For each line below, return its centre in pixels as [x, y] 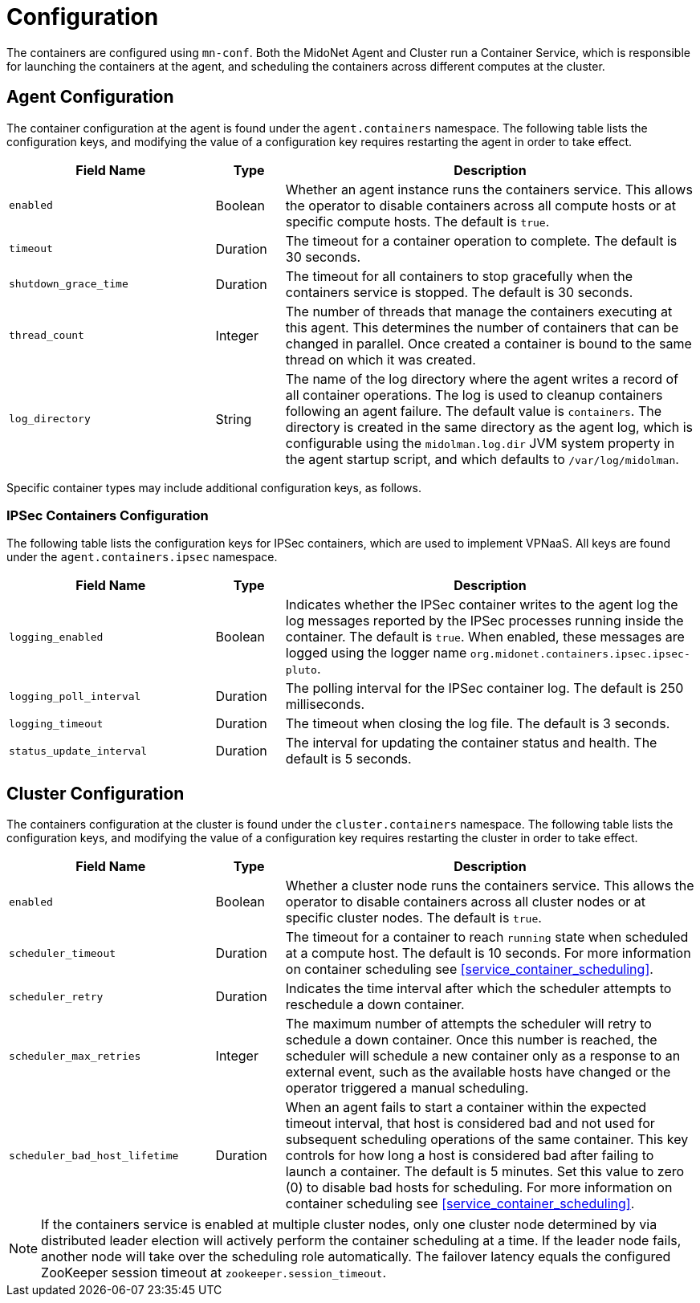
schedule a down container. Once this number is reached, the [471, 1040]
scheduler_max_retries [75, 1056]
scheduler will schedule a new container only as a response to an [483, 1056]
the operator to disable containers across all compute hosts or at [480, 205]
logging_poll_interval [75, 696]
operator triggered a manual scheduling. [407, 1088]
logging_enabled [56, 637]
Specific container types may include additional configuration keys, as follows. [214, 487]
